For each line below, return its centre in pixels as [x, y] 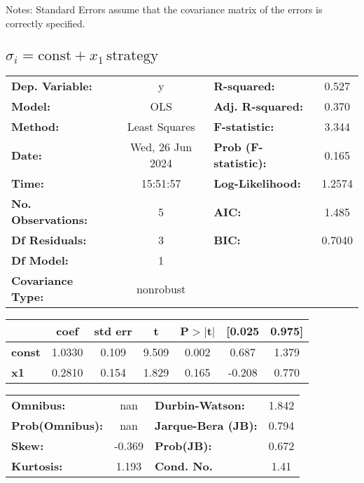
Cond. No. [183, 466]
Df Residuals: [49, 240]
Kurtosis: [37, 466]
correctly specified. [45, 23]
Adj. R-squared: [259, 106]
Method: [35, 127]
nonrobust [161, 288]
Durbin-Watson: [199, 405]
